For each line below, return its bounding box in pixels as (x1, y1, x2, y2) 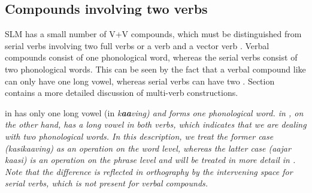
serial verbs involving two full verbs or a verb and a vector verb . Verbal (5, 39, 269, 52)
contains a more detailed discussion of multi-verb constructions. (5, 86, 238, 99)
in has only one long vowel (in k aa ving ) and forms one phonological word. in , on (5, 106, 304, 119)
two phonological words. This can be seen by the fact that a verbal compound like (5, 62, 306, 75)
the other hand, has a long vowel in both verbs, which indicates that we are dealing (5, 118, 307, 131)
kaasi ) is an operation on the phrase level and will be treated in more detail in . (5, 153, 296, 166)
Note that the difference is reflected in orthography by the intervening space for (5, 165, 293, 177)
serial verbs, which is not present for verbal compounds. (5, 177, 208, 189)
